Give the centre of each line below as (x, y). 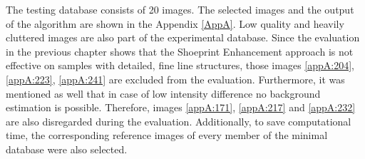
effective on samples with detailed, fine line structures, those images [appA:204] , (180, 65)
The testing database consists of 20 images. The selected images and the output (180, 9)
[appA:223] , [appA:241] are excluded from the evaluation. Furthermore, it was (175, 79)
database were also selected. (67, 149)
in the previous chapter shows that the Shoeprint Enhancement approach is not (180, 51)
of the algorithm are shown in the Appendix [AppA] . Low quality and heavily (175, 23)
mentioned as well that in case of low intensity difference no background (163, 93)
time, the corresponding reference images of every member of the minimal (167, 135)
